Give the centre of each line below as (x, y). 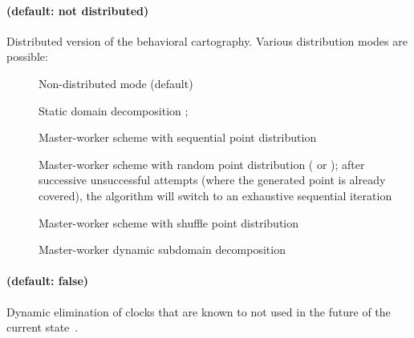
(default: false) (48, 281)
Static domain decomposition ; (114, 110)
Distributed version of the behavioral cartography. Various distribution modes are (207, 40)
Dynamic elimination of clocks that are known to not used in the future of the (199, 311)
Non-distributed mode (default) (116, 83)
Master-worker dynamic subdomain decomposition (162, 249)
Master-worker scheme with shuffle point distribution (169, 222)
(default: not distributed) (78, 10)
